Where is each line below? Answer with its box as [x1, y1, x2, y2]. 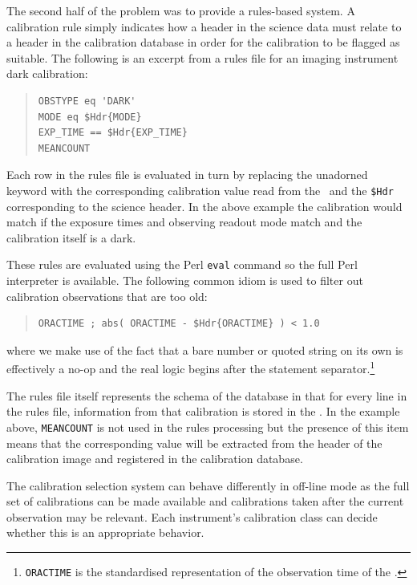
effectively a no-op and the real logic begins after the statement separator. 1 [6, 358, 375, 377]
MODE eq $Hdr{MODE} [38, 111, 142, 123]
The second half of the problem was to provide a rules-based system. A [6, 2, 355, 18]
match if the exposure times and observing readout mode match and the [6, 213, 362, 230]
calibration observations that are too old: [6, 287, 208, 304]
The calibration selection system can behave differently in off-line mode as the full [6, 477, 410, 494]
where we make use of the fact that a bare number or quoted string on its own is [6, 341, 403, 358]
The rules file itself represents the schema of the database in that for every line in [6, 387, 407, 404]
